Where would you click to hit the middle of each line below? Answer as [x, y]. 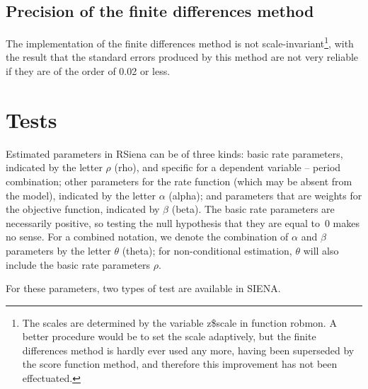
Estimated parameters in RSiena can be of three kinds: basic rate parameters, [174, 153]
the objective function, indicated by [83, 209]
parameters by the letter [58, 250]
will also [321, 250]
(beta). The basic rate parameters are [253, 209]
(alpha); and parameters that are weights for [265, 195]
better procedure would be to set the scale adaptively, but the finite [169, 336]
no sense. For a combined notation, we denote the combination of [147, 237]
